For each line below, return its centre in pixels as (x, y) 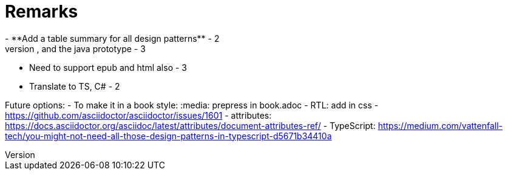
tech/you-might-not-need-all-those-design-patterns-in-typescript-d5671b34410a (168, 136)
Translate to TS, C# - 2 (75, 86)
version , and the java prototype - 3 (75, 48)
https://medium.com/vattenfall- (440, 125)
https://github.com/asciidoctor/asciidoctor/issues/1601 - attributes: (138, 115)
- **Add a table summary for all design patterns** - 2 (112, 38)
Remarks (42, 12)
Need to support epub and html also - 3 (108, 67)
